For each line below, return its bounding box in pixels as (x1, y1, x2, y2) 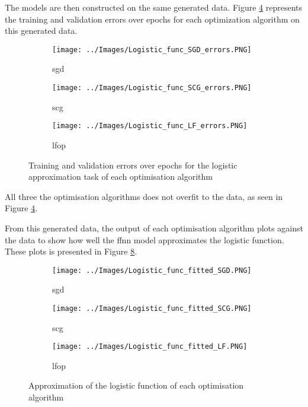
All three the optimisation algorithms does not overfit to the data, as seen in (5, 190, 283, 202)
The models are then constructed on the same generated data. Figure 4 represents (5, 1, 303, 13)
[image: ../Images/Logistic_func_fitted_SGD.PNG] (52, 266, 252, 275)
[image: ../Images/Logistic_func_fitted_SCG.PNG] (52, 304, 252, 313)
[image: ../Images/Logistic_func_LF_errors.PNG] (52, 122, 248, 131)
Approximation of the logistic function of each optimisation (28, 379, 244, 392)
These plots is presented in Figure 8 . (5, 245, 137, 257)
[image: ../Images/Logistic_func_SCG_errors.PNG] (52, 84, 252, 93)
